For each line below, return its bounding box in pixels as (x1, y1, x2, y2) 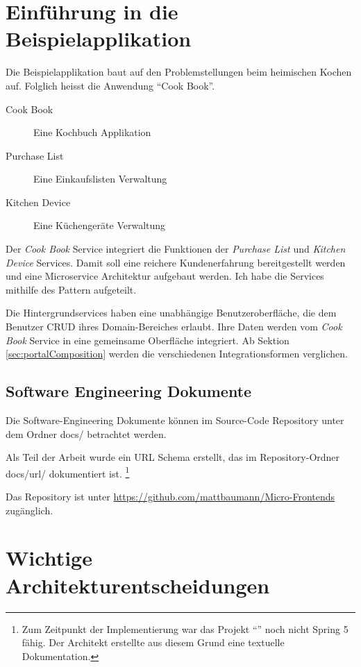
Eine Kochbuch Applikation (33, 125, 151, 140)
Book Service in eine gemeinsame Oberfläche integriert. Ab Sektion (6, 332, 289, 347)
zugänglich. (6, 503, 53, 517)
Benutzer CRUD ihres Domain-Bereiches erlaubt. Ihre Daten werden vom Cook (6, 319, 342, 334)
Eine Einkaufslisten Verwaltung (33, 171, 167, 186)
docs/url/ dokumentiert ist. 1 (6, 464, 130, 480)
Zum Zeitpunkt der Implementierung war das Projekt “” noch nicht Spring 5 (22, 621, 349, 636)
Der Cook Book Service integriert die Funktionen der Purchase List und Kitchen (6, 242, 346, 256)
